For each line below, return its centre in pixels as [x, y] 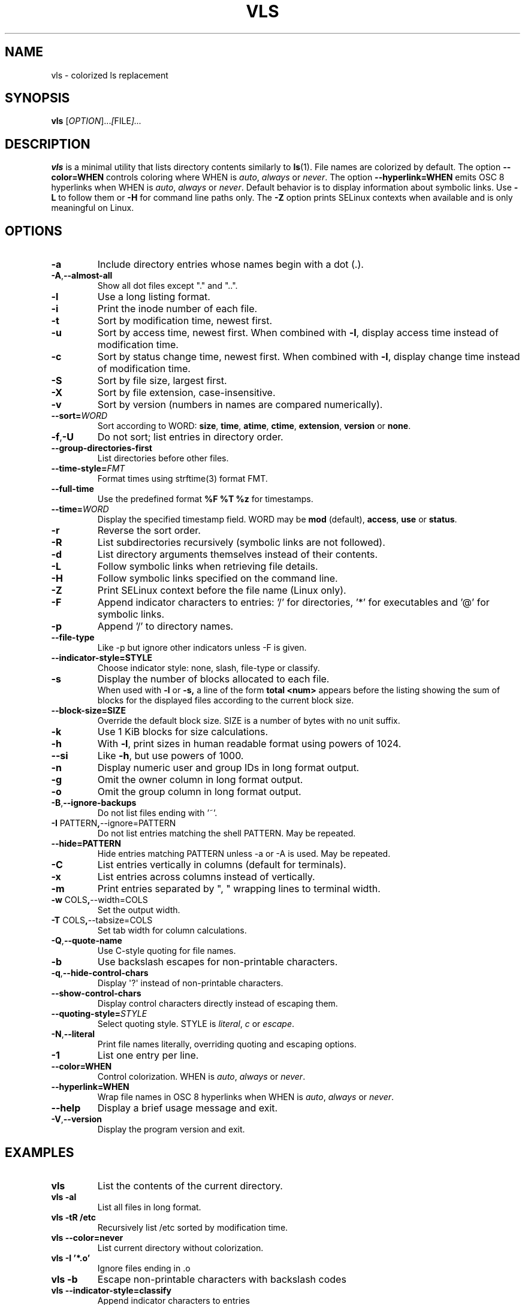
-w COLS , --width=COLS [99, 900]
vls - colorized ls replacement [110, 75]
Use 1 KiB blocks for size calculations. [183, 732]
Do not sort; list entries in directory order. [190, 437]
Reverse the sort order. [149, 531]
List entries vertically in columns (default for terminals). [222, 865]
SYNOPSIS [37, 98]
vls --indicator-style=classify [111, 1290]
